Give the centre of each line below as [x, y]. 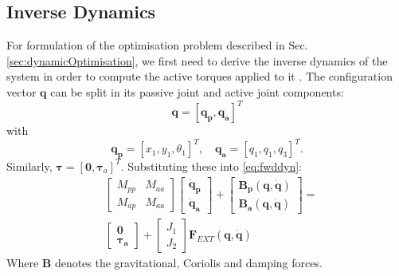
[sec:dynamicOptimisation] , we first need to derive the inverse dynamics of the [197, 60]
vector [22, 91]
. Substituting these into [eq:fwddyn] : [211, 166]
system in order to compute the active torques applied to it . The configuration [199, 76]
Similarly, [29, 166]
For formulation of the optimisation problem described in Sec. [157, 45]
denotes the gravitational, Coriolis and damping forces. [188, 263]
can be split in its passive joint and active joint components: [197, 91]
